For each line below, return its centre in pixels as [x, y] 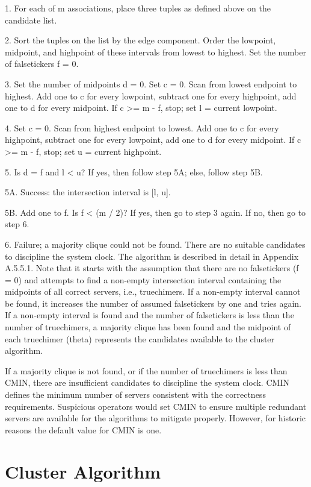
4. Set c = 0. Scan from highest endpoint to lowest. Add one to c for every [142, 127]
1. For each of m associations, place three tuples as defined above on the [138, 8]
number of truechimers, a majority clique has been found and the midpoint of [148, 327]
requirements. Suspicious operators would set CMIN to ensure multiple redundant [156, 406]
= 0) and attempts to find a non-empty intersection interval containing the [143, 279]
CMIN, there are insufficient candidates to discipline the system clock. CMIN [147, 382]
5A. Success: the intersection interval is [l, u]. [88, 192]
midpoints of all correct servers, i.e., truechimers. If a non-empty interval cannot [153, 291]
